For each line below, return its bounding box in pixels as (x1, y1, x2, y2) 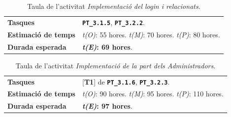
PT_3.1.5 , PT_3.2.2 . (82, 17, 145, 27)
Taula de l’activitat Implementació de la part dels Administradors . (15, 60, 216, 70)
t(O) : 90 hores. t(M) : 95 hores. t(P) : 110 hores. (82, 88, 224, 99)
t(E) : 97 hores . (82, 101, 132, 111)
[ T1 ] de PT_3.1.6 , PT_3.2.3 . (82, 76, 170, 87)
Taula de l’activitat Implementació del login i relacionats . (27, 1, 200, 11)
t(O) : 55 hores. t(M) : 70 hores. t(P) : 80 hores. (82, 29, 220, 39)
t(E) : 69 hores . (82, 41, 132, 52)
